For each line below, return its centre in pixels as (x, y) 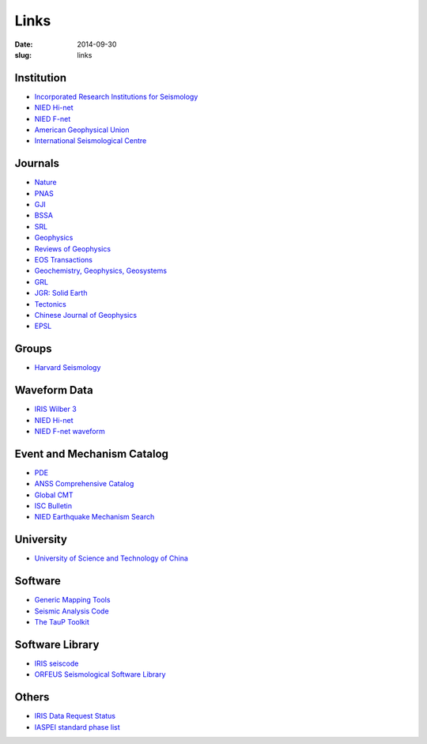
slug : (23, 55)
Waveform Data (54, 390)
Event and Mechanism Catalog (92, 453)
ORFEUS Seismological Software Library (100, 674)
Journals (37, 163)
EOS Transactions (63, 260)
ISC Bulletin (53, 506)
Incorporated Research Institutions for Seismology (116, 96)
